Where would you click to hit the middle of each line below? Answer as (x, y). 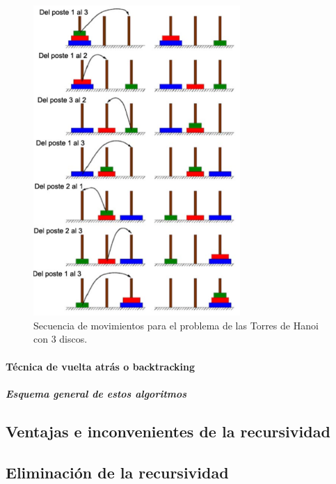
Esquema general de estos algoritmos (96, 393)
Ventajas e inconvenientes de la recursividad (168, 431)
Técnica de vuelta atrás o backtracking (101, 366)
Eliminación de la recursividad (117, 472)
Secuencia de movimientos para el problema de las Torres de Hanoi (176, 325)
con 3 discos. (61, 339)
